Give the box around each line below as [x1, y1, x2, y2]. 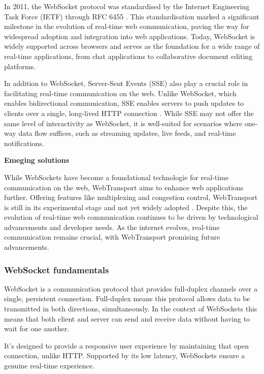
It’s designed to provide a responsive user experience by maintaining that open [4, 340, 249, 351]
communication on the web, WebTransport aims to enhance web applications [4, 182, 244, 192]
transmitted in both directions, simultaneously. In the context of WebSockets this [4, 303, 257, 314]
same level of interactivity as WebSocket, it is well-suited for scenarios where [4, 118, 243, 128]
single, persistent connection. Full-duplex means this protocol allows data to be [4, 293, 250, 304]
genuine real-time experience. [4, 360, 94, 371]
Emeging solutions [4, 155, 70, 165]
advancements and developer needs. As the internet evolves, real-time [4, 221, 220, 232]
